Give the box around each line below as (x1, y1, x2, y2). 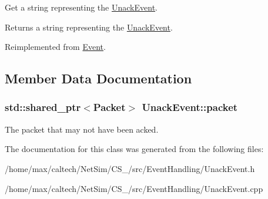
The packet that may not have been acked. (5, 123, 159, 135)
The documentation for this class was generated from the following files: (5, 143, 264, 155)
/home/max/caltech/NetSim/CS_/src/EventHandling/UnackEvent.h (5, 162, 255, 174)
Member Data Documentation (5, 69, 192, 87)
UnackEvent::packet (142, 100, 238, 114)
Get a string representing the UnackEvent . (5, 1, 158, 13)
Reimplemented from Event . (5, 41, 106, 53)
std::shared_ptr (5, 100, 81, 114)
